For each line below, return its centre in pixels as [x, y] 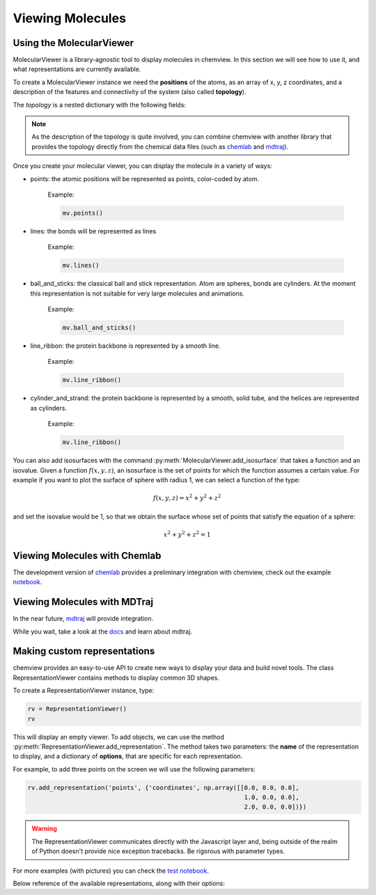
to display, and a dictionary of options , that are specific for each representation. [128, 756]
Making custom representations [84, 651]
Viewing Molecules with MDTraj [83, 602]
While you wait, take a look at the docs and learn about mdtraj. [103, 632]
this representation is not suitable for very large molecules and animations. [138, 293]
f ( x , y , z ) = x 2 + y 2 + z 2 [187, 497]
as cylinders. [49, 408]
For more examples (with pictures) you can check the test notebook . [111, 871]
